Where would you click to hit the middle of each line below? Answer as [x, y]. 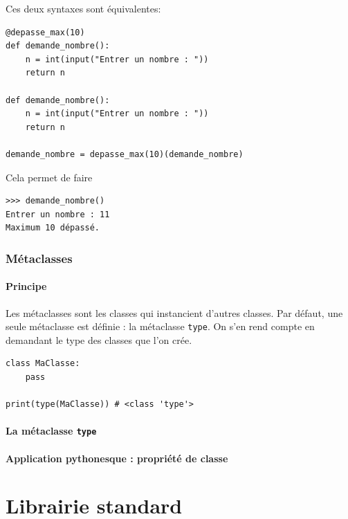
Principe [26, 286]
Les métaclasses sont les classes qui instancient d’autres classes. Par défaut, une [174, 312]
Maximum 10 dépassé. [53, 228]
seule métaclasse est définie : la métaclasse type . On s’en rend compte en [160, 326]
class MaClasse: [43, 364]
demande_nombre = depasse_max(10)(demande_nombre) [125, 154]
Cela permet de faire [49, 177]
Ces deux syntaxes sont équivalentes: [83, 8]
